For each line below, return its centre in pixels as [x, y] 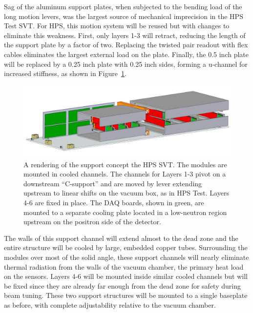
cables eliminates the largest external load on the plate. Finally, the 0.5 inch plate [126, 54]
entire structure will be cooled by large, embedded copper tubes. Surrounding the [126, 247]
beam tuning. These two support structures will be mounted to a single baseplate [126, 295]
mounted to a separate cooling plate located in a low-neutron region [125, 212]
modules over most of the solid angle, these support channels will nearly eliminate [126, 257]
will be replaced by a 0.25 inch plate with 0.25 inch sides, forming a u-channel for [126, 64]
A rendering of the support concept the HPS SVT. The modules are [125, 164]
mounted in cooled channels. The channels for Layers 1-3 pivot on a [125, 174]
